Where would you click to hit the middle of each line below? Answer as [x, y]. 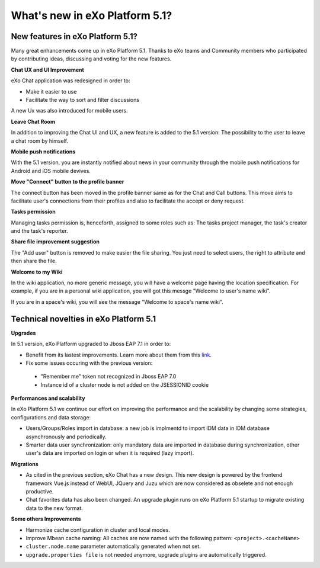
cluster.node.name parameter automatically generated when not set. [113, 546]
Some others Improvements [46, 519]
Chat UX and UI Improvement [47, 70]
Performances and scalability [48, 398]
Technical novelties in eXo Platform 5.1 [84, 319]
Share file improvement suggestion [55, 242]
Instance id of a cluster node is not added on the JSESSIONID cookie [125, 384]
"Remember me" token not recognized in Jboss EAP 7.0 [108, 377]
